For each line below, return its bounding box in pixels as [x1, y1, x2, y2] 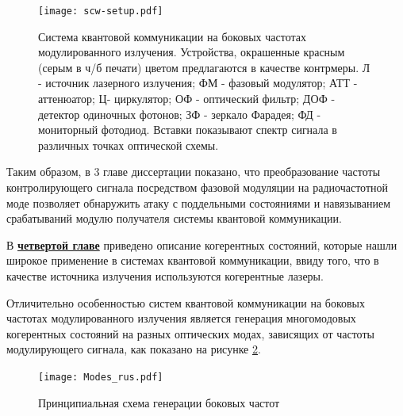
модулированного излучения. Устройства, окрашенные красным [38, 44, 345, 60]
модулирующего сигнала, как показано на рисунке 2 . [6, 341, 261, 357]
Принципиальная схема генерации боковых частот [38, 394, 280, 410]
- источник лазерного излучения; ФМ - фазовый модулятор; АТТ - [38, 74, 358, 91]
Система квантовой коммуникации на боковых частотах [38, 28, 307, 44]
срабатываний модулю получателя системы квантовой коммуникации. [6, 210, 342, 227]
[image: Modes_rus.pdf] [38, 371, 163, 383]
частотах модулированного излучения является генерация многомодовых [6, 310, 356, 326]
